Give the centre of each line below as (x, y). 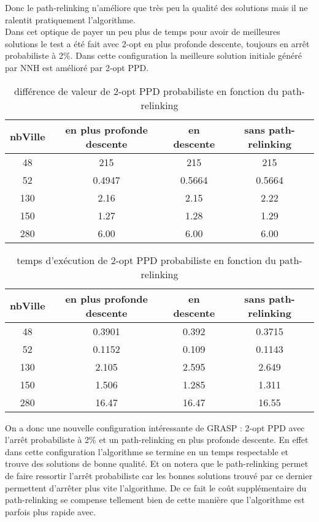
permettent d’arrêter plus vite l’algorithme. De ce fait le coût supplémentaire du (156, 487)
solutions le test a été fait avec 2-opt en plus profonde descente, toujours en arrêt (157, 43)
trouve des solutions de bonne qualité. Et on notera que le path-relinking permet (157, 463)
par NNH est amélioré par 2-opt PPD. (77, 67)
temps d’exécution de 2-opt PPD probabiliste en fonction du (147, 260)
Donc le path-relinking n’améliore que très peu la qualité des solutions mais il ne (156, 7)
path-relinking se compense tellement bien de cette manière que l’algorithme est (155, 500)
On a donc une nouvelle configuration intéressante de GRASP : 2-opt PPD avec (155, 427)
